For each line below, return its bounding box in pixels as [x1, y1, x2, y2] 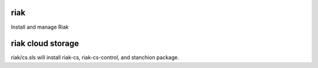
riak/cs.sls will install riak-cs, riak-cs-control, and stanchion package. [11, 54, 180, 61]
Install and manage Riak [11, 23, 69, 30]
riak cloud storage [11, 39, 79, 49]
